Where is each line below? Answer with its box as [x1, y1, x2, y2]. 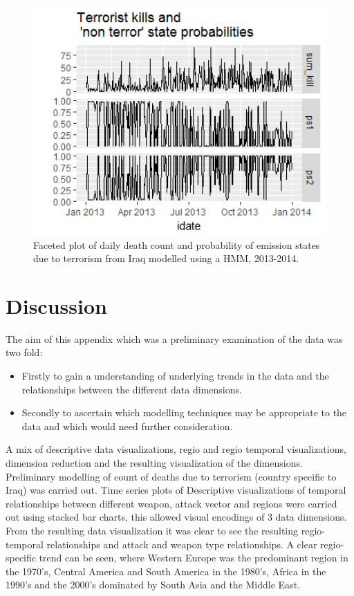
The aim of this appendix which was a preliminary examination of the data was [6, 331, 343, 346]
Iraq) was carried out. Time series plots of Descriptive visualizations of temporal [6, 483, 346, 497]
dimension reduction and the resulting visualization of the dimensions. [6, 456, 303, 470]
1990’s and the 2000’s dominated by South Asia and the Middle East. [6, 577, 300, 592]
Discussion [6, 291, 107, 319]
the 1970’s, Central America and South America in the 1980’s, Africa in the [6, 564, 326, 578]
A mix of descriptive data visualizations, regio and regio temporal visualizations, [6, 442, 346, 456]
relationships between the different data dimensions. [21, 382, 242, 396]
